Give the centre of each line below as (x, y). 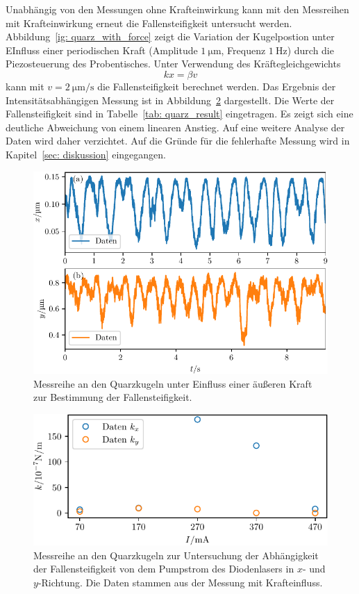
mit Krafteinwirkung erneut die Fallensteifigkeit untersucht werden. (149, 23)
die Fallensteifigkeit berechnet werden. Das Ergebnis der (217, 86)
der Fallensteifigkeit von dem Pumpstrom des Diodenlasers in (164, 569)
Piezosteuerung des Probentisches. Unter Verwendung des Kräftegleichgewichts (173, 64)
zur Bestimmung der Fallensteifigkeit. (113, 397)
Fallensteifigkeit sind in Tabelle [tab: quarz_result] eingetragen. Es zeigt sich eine (179, 114)
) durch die (310, 50)
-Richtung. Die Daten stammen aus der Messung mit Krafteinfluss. (180, 582)
